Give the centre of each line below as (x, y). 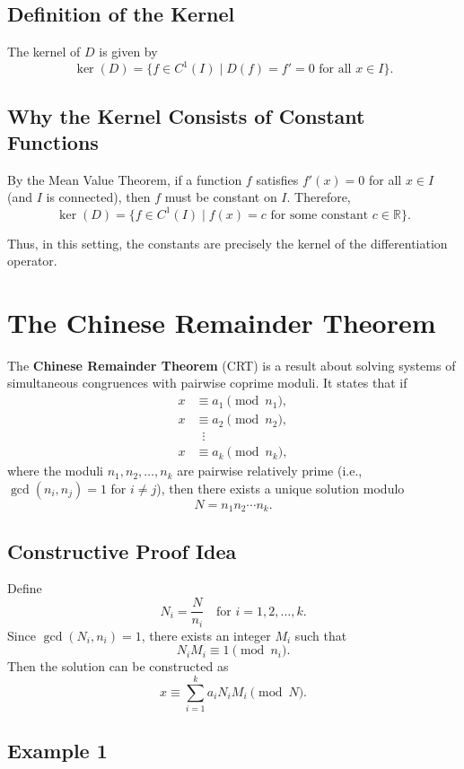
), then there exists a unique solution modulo (280, 488)
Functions (53, 142)
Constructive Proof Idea (122, 551)
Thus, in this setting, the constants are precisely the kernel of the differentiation (228, 243)
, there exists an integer (206, 635)
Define (25, 588)
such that (321, 635)
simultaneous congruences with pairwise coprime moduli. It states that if (207, 383)
